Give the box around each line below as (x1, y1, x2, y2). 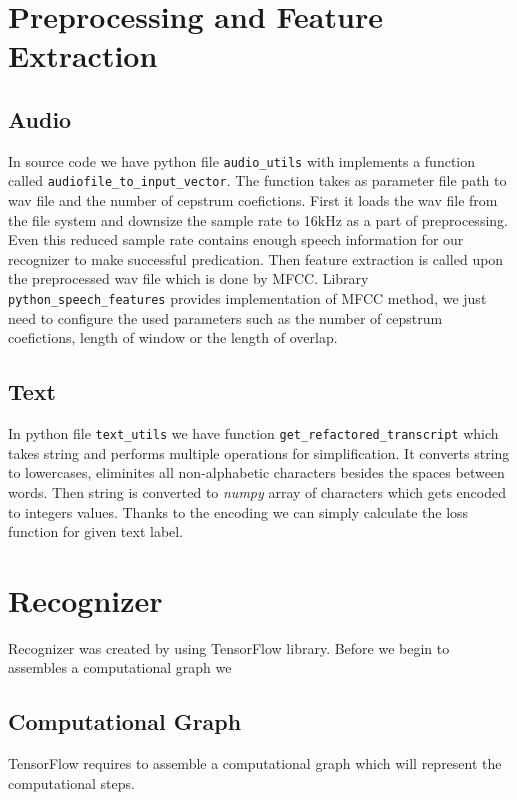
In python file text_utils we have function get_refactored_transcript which (8, 423, 499, 444)
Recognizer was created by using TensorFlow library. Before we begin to (8, 637, 450, 658)
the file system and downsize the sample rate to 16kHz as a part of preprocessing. (8, 209, 508, 230)
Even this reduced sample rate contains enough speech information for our (8, 229, 464, 250)
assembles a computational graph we (8, 657, 232, 678)
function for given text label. (8, 521, 184, 542)
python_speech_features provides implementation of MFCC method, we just (8, 288, 487, 309)
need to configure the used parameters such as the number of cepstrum (8, 307, 443, 328)
